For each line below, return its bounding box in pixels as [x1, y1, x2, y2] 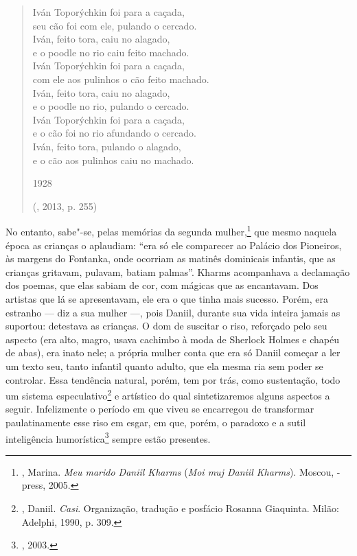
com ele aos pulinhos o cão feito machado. [32, 71, 209, 86]
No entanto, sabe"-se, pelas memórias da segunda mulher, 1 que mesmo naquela [5, 222, 337, 238]
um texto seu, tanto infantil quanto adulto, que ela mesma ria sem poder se [5, 358, 323, 373]
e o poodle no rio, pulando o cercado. [32, 99, 189, 113]
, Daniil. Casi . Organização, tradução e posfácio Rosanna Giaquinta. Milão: [21, 500, 339, 515]
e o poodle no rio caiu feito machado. [32, 45, 189, 59]
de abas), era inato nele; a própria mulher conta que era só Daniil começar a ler [5, 345, 341, 360]
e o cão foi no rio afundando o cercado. [32, 126, 196, 140]
